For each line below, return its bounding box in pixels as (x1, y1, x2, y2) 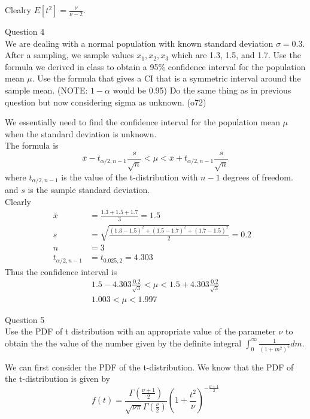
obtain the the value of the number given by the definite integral (5, 336, 242, 349)
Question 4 (5, 25, 45, 37)
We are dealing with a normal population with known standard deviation (5, 37, 273, 49)
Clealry (5, 4, 31, 16)
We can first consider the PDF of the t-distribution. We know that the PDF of (5, 360, 294, 373)
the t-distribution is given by (5, 372, 110, 385)
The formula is (5, 139, 59, 152)
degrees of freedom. (223, 170, 293, 183)
